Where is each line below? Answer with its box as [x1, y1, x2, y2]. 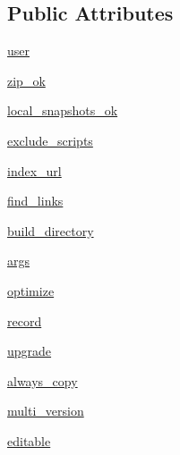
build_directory [7, 221, 94, 240]
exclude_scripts [7, 131, 93, 149]
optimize [7, 281, 55, 299]
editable [7, 431, 51, 450]
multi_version [7, 401, 84, 420]
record [7, 311, 42, 330]
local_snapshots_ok [7, 101, 118, 120]
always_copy [7, 371, 78, 390]
